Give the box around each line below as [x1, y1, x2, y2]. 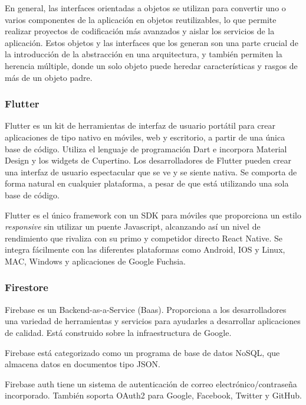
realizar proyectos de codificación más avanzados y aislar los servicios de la [5, 25, 275, 37]
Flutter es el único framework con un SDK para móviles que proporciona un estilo [5, 208, 301, 221]
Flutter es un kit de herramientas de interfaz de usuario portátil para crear [5, 119, 275, 132]
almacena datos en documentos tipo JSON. [5, 358, 161, 370]
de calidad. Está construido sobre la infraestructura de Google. [5, 326, 232, 338]
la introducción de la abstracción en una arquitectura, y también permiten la [5, 48, 282, 60]
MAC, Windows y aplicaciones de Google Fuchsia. [5, 254, 186, 267]
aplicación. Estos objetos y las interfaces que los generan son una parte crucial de [5, 36, 298, 48]
